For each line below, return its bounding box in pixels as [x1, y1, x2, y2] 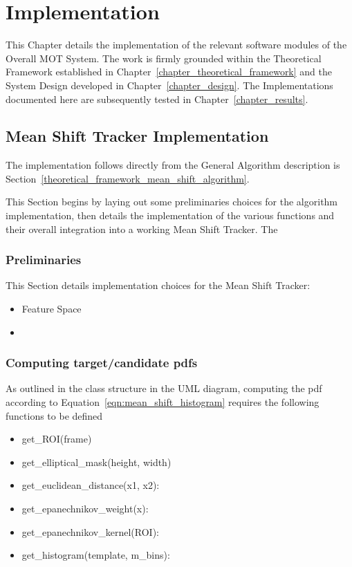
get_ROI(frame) [21, 431, 92, 446]
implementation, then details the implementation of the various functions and [6, 208, 335, 223]
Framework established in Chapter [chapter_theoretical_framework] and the [6, 64, 332, 79]
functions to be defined [6, 408, 103, 422]
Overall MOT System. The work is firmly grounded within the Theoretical [6, 50, 322, 65]
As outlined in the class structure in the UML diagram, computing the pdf [6, 381, 322, 396]
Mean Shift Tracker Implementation [6, 125, 269, 147]
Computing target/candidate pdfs [6, 354, 198, 371]
